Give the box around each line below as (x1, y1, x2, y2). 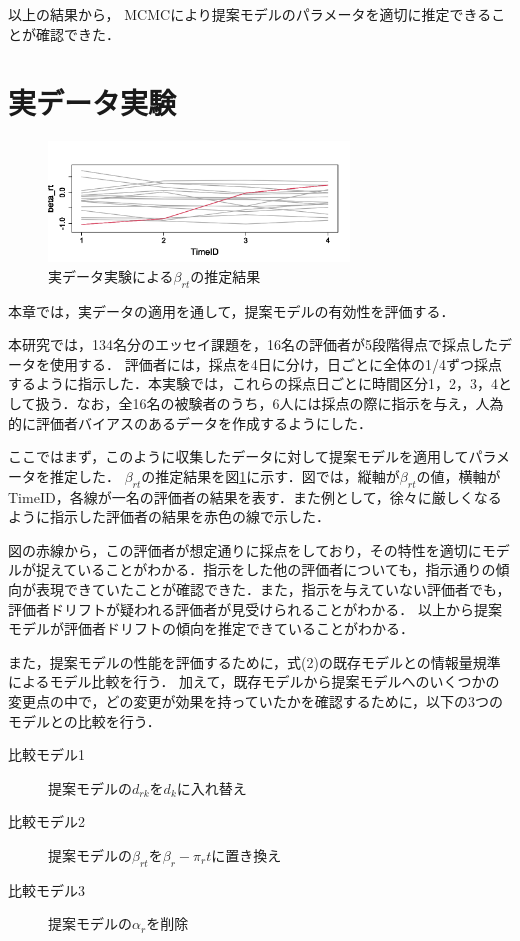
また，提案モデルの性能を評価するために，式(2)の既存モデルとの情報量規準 (8, 651, 501, 672)
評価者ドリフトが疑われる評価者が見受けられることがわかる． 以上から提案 (8, 598, 502, 619)
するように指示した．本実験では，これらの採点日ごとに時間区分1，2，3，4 (8, 373, 498, 394)
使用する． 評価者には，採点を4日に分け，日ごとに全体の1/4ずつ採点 (49, 353, 502, 374)
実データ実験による (48, 265, 174, 286)
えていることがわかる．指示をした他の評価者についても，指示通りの (49, 559, 496, 580)
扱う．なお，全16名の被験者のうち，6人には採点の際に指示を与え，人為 (35, 393, 504, 414)
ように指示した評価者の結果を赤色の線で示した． (8, 506, 330, 527)
